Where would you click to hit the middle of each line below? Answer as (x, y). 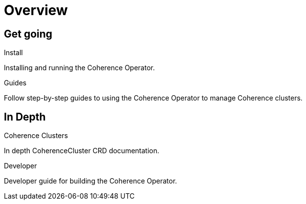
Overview (36, 10)
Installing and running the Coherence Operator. (80, 68)
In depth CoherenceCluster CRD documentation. (82, 151)
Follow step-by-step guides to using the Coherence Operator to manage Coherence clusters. (153, 98)
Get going (28, 34)
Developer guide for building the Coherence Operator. (91, 181)
